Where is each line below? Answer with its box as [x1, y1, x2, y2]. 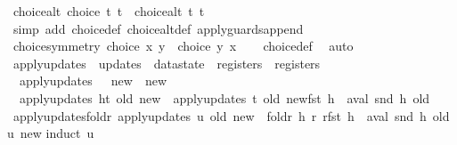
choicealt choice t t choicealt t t [12, 2, 205, 20]
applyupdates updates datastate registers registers [12, 53, 321, 72]
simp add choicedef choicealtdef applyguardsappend [12, 19, 304, 37]
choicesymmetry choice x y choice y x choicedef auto [12, 36, 354, 55]
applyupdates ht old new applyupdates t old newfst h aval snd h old [19, 88, 430, 107]
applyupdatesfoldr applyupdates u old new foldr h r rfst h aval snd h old [12, 106, 450, 125]
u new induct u [7, 124, 94, 142]
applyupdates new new [19, 71, 167, 90]
